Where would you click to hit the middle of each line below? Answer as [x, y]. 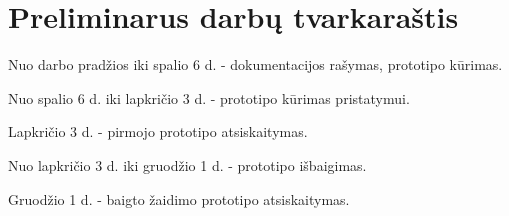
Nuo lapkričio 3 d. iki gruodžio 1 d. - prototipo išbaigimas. [187, 164]
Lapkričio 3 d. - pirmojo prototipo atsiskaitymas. [158, 131]
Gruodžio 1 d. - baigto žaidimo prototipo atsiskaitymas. [179, 198]
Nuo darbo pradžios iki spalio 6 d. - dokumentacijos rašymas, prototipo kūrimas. [255, 64]
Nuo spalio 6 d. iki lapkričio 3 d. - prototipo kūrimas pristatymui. [209, 97]
